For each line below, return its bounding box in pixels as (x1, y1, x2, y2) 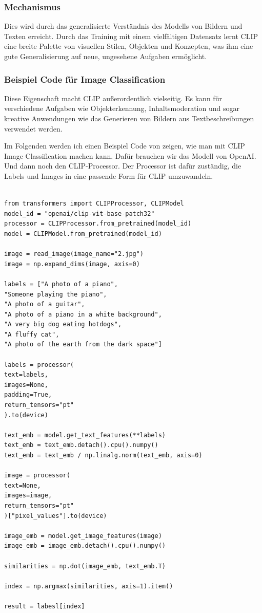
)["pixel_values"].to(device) (4, 512, 107, 519)
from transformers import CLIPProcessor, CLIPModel (4, 200, 184, 208)
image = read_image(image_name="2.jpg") (4, 250, 144, 258)
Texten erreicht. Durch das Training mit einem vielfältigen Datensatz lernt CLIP (4, 30, 258, 41)
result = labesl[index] (4, 602, 85, 610)
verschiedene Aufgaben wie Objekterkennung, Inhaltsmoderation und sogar (4, 103, 239, 114)
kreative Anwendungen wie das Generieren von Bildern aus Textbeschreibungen (4, 113, 254, 123)
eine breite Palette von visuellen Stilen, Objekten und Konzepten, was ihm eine (4, 41, 253, 51)
